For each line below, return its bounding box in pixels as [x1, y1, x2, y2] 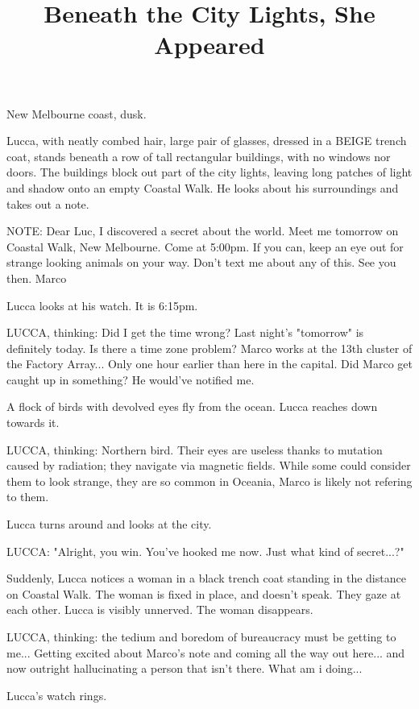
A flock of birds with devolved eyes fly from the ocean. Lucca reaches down [6, 398, 378, 415]
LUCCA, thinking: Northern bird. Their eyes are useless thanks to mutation [6, 441, 383, 458]
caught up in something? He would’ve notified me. [6, 371, 255, 388]
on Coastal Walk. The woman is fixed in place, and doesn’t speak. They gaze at [6, 585, 401, 602]
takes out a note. [6, 195, 89, 212]
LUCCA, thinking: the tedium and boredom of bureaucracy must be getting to [6, 628, 396, 645]
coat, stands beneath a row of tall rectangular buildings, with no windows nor [6, 147, 391, 164]
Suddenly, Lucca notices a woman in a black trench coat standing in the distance [6, 570, 406, 587]
